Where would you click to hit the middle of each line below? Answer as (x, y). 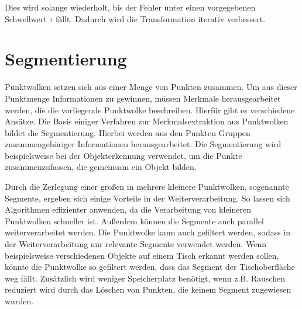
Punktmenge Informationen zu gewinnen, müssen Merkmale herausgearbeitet (143, 98)
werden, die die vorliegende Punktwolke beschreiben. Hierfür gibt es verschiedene (150, 110)
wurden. (19, 301)
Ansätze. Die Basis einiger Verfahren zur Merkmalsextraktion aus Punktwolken (147, 121)
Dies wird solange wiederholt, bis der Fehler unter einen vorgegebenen (130, 7)
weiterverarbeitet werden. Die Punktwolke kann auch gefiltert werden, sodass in (148, 232)
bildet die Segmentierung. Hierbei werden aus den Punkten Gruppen (128, 132)
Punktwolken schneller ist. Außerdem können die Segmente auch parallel (135, 221)
